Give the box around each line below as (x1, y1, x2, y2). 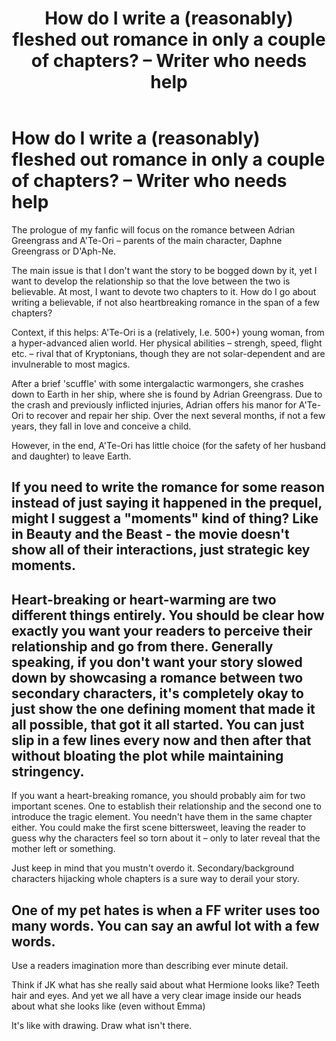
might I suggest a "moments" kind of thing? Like (11, 510, 319, 527)
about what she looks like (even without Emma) (11, 1000, 206, 1012)
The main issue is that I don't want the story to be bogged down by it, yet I (11, 264, 318, 276)
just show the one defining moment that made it (11, 700, 316, 717)
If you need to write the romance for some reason (11, 479, 325, 496)
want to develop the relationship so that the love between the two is (11, 275, 291, 287)
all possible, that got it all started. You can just (11, 716, 305, 733)
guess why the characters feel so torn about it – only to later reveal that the (11, 832, 321, 844)
